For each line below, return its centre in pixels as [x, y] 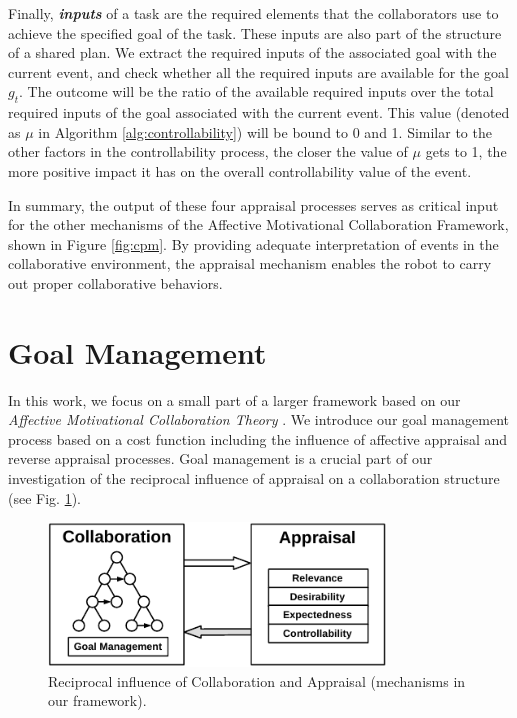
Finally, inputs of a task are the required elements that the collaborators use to [253, 13]
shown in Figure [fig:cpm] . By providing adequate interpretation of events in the [253, 243]
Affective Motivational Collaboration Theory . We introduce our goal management [258, 419]
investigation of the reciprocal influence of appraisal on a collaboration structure [254, 478]
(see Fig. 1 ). [44, 497]
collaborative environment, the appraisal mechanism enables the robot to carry [250, 263]
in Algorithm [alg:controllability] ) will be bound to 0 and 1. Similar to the [265, 131]
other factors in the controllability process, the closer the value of [208, 151]
